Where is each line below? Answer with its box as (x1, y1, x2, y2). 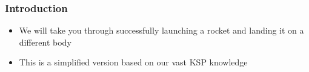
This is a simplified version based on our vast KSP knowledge (19, 56, 248, 68)
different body (19, 35, 71, 48)
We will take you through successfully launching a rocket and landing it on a (19, 24, 304, 37)
